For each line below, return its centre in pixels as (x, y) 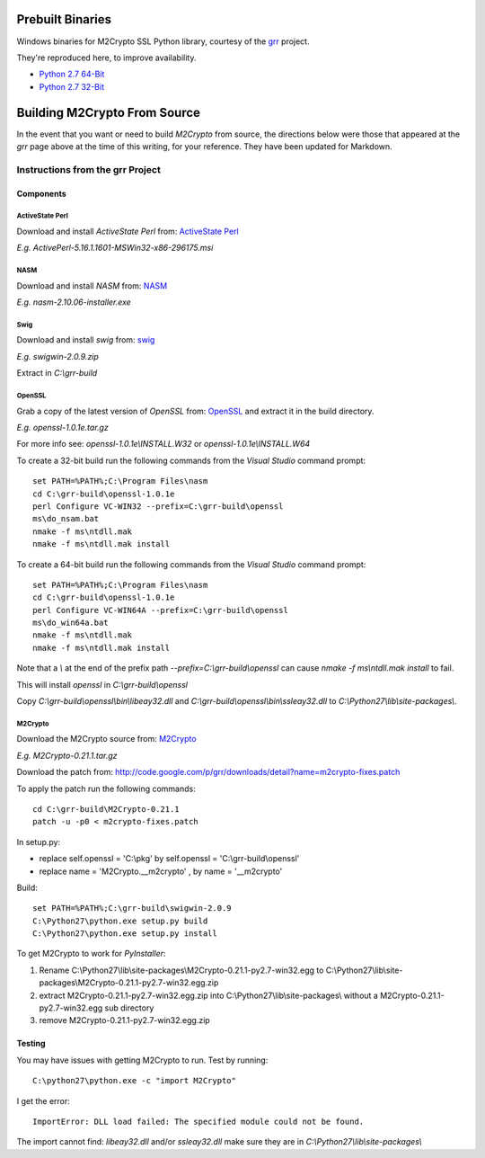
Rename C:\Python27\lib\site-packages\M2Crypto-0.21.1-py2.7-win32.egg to (181, 970)
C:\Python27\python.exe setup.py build (120, 921)
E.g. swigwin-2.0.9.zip (57, 356)
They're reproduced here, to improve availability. (106, 58)
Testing (31, 1044)
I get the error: (44, 1100)
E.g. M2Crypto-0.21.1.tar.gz (67, 755)
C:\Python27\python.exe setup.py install (125, 934)
